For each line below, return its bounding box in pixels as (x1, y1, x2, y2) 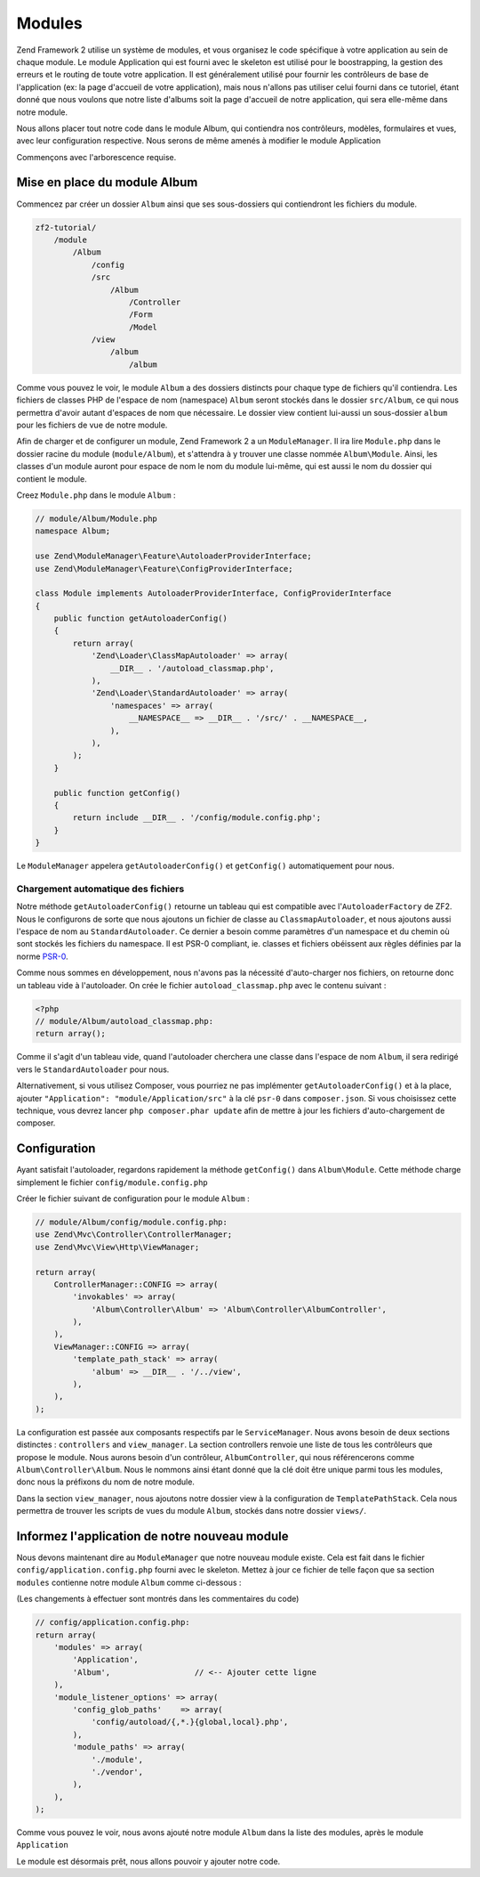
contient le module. (16, 473, 88, 484)
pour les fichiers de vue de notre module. (16, 419, 168, 431)
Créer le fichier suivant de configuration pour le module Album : (16, 1193, 250, 1204)
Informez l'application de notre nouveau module (16, 1528, 289, 1544)
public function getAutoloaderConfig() (53, 613, 228, 623)
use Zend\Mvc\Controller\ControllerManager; (35, 1230, 233, 1239)
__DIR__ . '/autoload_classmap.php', (109, 663, 275, 673)
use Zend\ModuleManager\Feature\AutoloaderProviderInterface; (35, 551, 312, 561)
